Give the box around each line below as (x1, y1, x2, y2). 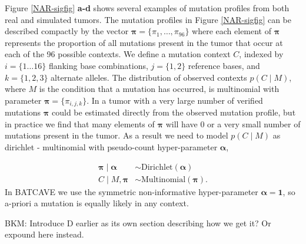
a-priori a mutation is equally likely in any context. (5, 197, 189, 209)
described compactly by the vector (5, 25, 129, 37)
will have (165, 117, 198, 130)
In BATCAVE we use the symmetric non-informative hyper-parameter (5, 185, 258, 197)
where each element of (192, 25, 272, 37)
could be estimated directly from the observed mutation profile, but (51, 106, 296, 118)
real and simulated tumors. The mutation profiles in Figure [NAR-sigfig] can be (5, 13, 291, 25)
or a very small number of (207, 117, 301, 130)
